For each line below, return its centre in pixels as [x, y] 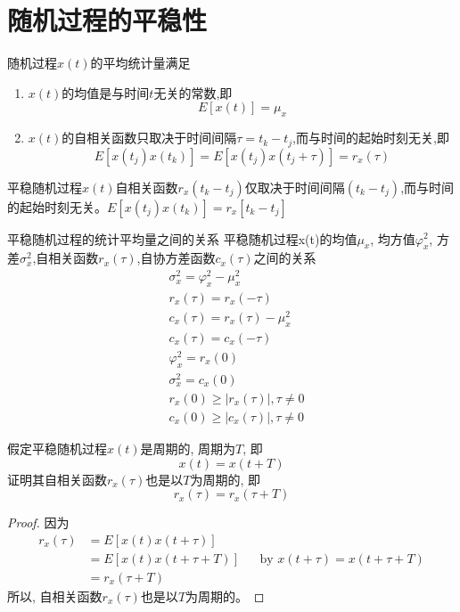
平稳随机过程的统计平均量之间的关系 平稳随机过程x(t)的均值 [182, 238]
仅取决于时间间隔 [295, 187]
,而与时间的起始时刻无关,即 [371, 138]
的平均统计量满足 [140, 63]
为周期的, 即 [226, 479]
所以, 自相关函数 [55, 596]
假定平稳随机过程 [57, 448]
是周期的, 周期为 [188, 448]
